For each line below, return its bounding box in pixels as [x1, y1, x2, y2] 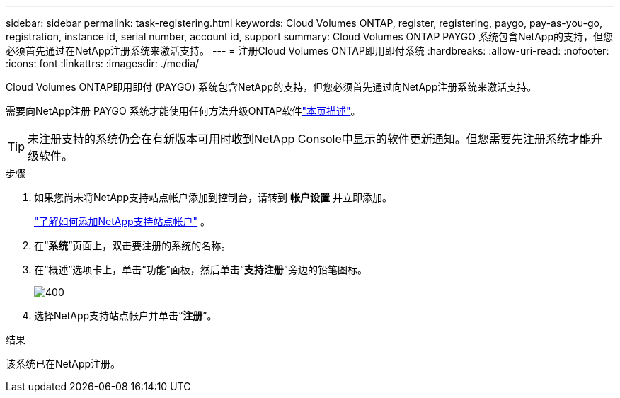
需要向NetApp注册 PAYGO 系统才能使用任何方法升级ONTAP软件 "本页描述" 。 [6, 105, 361, 117]
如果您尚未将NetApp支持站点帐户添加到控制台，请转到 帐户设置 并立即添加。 [34, 191, 392, 203]
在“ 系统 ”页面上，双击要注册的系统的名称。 [34, 239, 231, 251]
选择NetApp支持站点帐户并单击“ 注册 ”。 [34, 309, 217, 322]
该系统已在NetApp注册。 [6, 358, 121, 370]
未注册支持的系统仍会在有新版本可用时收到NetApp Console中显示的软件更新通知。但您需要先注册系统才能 [28, 132, 591, 146]
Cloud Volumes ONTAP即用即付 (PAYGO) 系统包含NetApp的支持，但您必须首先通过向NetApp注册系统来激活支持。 [6, 81, 537, 93]
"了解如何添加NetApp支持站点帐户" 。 [34, 215, 211, 227]
